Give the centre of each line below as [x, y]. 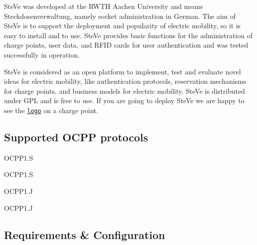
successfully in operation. [42, 54]
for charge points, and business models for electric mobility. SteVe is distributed [125, 91]
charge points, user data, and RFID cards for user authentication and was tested [126, 45]
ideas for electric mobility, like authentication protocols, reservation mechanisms [125, 81]
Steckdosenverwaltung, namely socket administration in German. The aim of [120, 16]
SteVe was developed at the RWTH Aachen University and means [104, 6]
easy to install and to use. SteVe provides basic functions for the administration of [128, 35]
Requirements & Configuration [85, 234]
